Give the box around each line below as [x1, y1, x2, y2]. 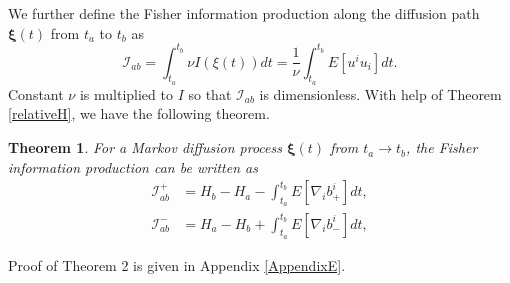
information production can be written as [8, 156, 258, 177]
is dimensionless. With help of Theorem [259, 83, 502, 104]
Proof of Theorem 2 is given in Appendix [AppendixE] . [8, 254, 346, 275]
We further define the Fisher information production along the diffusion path [8, 3, 480, 23]
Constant [8, 83, 64, 104]
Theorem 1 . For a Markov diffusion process [8, 137, 282, 158]
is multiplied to [79, 83, 173, 104]
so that [188, 83, 232, 104]
